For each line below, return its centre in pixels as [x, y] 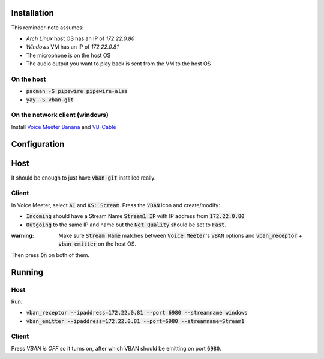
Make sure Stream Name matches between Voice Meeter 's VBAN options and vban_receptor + [180, 235]
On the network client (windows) [60, 115]
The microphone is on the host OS [68, 55]
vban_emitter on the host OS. [97, 244]
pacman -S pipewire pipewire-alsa [77, 91]
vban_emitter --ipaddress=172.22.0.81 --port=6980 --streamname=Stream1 [135, 321]
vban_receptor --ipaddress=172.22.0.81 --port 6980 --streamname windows [137, 313]
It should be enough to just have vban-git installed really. [83, 178]
